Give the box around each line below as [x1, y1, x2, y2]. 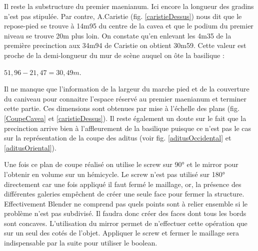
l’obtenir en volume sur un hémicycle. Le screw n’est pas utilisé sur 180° [4, 168, 225, 179]
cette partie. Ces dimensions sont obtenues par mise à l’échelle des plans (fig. [4, 103, 239, 113]
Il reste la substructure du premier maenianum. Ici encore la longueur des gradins [4, 1, 254, 11]
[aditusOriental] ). [4, 142, 56, 152]
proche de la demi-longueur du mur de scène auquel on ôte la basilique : [4, 49, 224, 60]
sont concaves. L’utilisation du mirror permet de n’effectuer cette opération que [4, 217, 247, 228]
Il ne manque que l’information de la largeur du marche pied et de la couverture [4, 83, 249, 94]
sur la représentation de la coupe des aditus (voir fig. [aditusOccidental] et [4, 132, 231, 143]
